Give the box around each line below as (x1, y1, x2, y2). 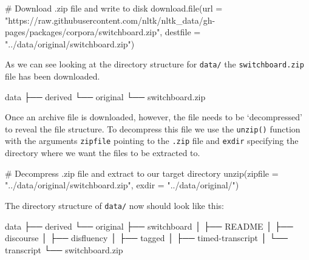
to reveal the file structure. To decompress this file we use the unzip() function (5, 122, 301, 135)
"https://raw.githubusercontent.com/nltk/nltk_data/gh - (5, 13, 216, 26)
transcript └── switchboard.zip (5, 243, 123, 256)
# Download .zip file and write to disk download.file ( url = (5, 2, 223, 14)
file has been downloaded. (5, 70, 100, 83)
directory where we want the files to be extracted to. (5, 146, 200, 159)
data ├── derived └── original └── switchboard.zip (5, 90, 206, 103)
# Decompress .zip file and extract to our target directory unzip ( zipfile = (5, 166, 279, 179)
